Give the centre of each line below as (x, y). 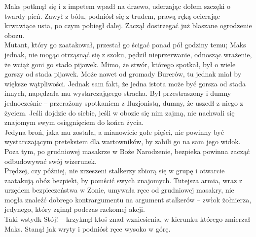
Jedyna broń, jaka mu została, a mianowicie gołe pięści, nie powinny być (114, 132)
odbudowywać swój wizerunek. (51, 161)
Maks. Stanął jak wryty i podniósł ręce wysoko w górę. (88, 228)
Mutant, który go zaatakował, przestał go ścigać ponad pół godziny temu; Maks (125, 45)
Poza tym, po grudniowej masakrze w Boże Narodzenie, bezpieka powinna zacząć (127, 151)
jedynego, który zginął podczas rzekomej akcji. (75, 209)
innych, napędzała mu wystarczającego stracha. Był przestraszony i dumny (118, 93)
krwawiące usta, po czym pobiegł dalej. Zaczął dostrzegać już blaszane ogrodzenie (128, 25)
